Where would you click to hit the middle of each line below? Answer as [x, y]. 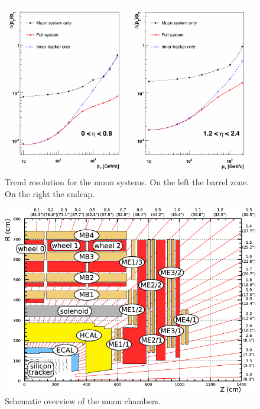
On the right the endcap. [50, 193]
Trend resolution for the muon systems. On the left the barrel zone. [127, 182]
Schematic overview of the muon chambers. [83, 400]
